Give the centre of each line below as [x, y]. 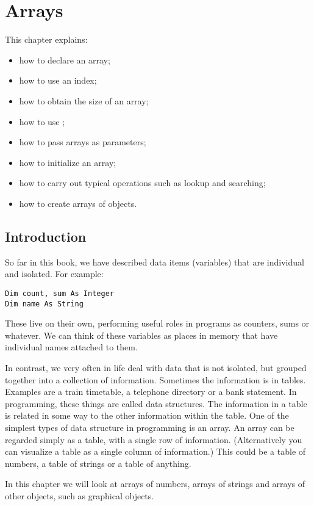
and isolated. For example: [54, 274]
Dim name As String [44, 304]
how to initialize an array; [68, 162]
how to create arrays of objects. [78, 203]
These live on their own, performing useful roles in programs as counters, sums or [157, 323]
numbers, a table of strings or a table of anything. [98, 463]
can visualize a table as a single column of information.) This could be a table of [155, 451]
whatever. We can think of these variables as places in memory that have [141, 335]
